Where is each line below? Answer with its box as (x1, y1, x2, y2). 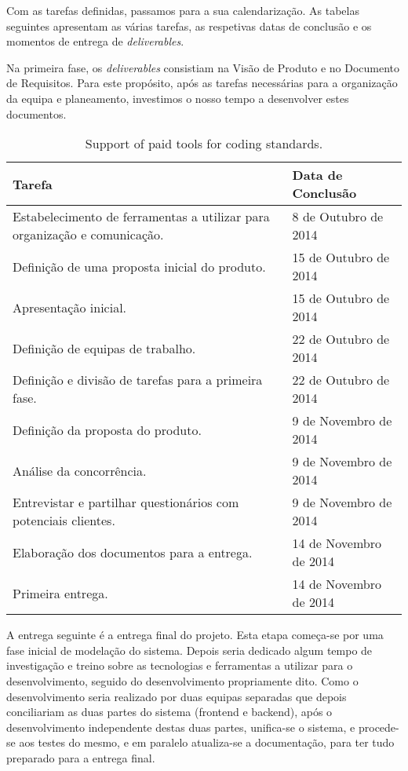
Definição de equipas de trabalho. (13, 338, 196, 357)
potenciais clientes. (13, 511, 115, 530)
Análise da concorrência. (13, 461, 147, 480)
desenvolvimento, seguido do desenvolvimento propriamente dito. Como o (6, 672, 359, 689)
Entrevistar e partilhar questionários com (13, 493, 239, 512)
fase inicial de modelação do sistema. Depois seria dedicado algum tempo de (6, 641, 373, 658)
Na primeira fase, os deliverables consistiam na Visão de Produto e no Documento (6, 59, 400, 75)
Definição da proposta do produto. (13, 420, 202, 439)
